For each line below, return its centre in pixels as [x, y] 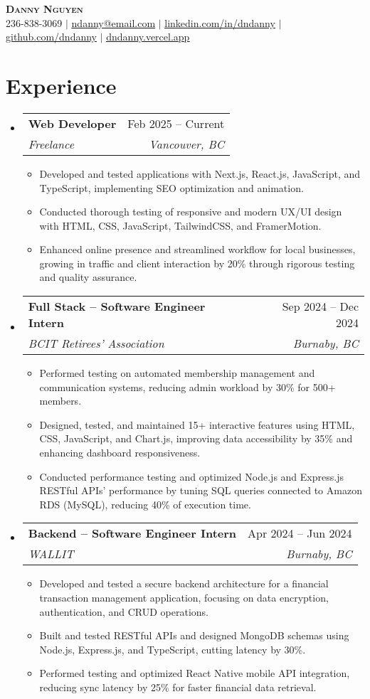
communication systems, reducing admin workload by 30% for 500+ [187, 386]
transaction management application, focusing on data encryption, [184, 597]
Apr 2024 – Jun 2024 [300, 533]
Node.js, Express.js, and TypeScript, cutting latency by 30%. [173, 649]
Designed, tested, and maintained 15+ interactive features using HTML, [197, 424]
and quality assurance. [88, 277]
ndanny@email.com [113, 22]
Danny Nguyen [44, 9]
